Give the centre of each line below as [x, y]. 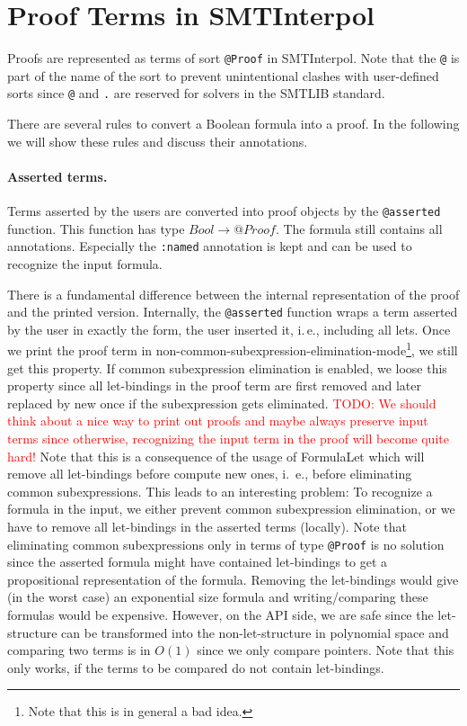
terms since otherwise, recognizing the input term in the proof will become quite [228, 438]
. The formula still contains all [359, 228]
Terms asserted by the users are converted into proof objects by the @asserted [224, 211]
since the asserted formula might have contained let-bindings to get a [198, 562]
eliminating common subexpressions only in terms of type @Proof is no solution [226, 544]
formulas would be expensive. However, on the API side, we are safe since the [220, 614]
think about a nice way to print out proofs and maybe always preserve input [218, 421]
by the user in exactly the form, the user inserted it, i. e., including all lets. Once [229, 329]
